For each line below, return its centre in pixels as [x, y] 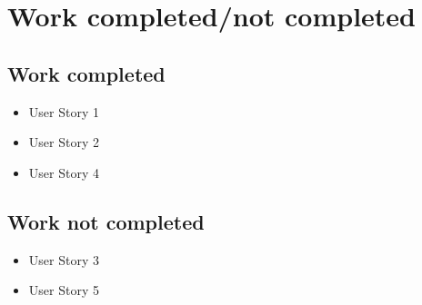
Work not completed [106, 221]
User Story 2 [64, 142]
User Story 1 [64, 111]
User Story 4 [64, 172]
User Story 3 [64, 259]
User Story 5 [64, 290]
